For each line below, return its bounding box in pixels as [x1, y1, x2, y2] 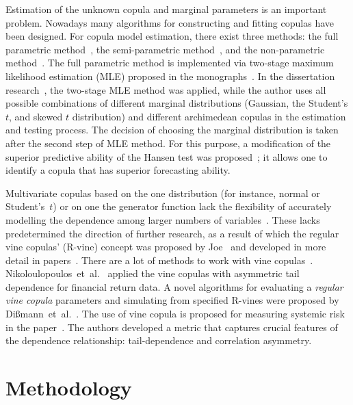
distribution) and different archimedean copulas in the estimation [72, 109, 346, 123]
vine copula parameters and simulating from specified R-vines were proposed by [5, 293, 339, 307]
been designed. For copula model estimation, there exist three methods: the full [5, 29, 339, 43]
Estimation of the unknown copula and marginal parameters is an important [5, 2, 327, 16]
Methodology [5, 374, 132, 402]
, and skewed [9, 109, 63, 123]
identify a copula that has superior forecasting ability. [5, 163, 231, 177]
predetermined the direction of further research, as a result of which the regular [5, 226, 339, 240]
